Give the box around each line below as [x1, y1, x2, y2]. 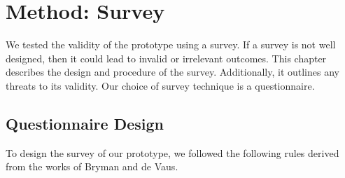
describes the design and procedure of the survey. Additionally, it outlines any [6, 64, 339, 79]
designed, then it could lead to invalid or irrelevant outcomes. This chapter [6, 50, 327, 65]
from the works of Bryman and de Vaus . [6, 159, 178, 174]
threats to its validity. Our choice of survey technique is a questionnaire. [6, 78, 315, 93]
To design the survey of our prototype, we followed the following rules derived [6, 145, 339, 160]
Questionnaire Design [6, 112, 164, 134]
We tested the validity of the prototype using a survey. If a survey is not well [6, 37, 336, 52]
